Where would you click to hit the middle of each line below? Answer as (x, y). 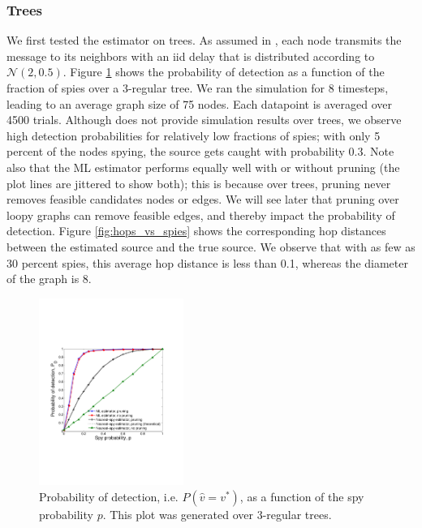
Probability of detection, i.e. (109, 496)
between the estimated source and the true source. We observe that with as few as (211, 246)
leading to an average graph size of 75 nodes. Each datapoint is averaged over (200, 103)
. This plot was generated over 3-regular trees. (217, 514)
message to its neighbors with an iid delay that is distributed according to (191, 56)
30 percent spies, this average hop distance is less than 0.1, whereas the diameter (207, 262)
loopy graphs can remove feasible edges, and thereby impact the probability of (201, 215)
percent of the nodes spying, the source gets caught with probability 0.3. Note (200, 151)
